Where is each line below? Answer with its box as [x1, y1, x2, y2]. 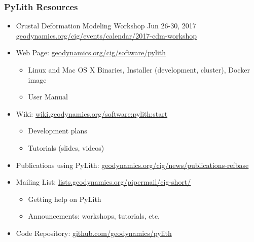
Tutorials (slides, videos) [28, 142, 104, 153]
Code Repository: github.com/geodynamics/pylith [16, 227, 172, 238]
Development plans [28, 125, 87, 136]
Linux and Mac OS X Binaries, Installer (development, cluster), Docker [28, 64, 250, 75]
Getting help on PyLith [28, 193, 101, 204]
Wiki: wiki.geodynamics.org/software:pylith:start [16, 108, 168, 119]
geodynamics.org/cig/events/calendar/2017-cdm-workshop [16, 30, 197, 41]
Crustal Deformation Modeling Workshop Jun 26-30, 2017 [16, 20, 196, 31]
